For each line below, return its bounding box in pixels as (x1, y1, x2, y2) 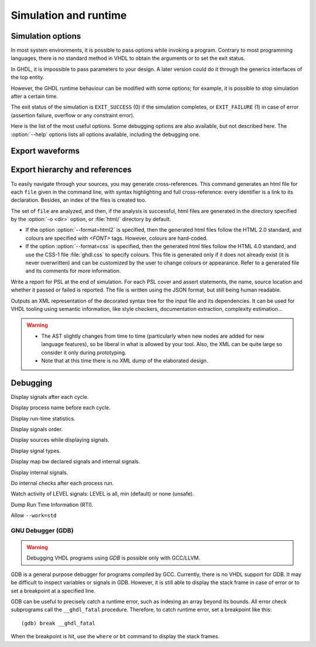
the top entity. (11, 74, 44, 81)
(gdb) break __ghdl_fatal (21, 619, 96, 626)
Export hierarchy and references (11, 165, 132, 175)
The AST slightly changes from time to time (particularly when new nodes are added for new (41, 332, 265, 340)
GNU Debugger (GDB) (11, 526, 74, 534)
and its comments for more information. (25, 267, 121, 275)
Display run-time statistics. (11, 415, 75, 422)
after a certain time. (11, 93, 59, 100)
